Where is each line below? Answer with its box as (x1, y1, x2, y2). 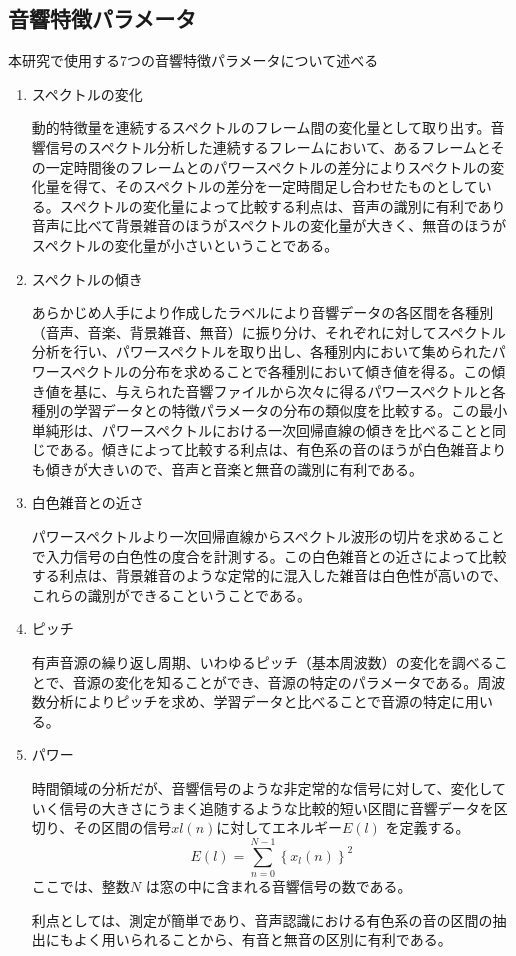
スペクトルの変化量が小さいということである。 (31, 234, 339, 255)
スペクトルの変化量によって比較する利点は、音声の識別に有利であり (59, 195, 506, 216)
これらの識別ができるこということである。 (31, 584, 311, 605)
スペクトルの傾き (31, 268, 143, 289)
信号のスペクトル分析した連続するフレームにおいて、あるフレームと (45, 136, 491, 157)
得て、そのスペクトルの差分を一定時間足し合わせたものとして (73, 176, 478, 197)
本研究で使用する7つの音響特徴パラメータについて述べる (8, 50, 379, 71)
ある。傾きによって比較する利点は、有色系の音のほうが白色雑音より (59, 439, 507, 460)
